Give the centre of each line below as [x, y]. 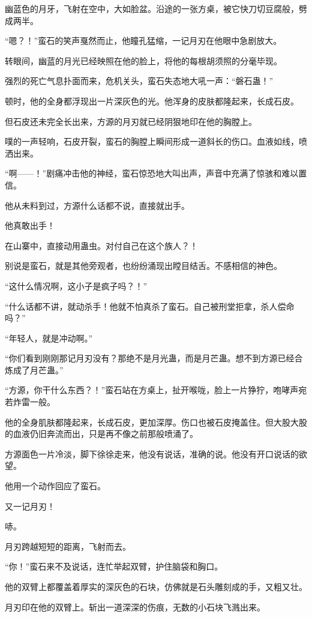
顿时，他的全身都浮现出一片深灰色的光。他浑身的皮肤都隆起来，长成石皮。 [152, 101]
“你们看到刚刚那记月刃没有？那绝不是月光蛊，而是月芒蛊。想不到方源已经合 [154, 358]
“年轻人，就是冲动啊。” [49, 338]
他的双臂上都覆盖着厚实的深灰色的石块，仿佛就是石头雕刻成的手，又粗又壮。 [156, 586]
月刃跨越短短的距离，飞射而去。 [68, 546]
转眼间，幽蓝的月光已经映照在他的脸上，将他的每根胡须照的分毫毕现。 [143, 60]
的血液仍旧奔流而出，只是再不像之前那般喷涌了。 [101, 434]
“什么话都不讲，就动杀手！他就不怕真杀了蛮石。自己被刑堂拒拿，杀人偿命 [150, 306]
